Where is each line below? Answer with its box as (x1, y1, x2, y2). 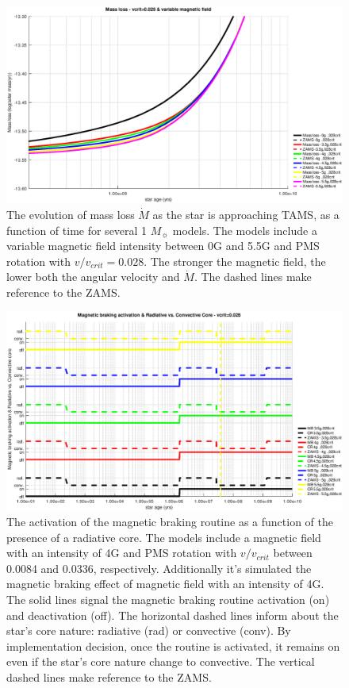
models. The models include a (172, 221, 317, 238)
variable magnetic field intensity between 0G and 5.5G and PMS (6, 237, 320, 254)
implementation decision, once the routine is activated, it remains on (6, 637, 340, 654)
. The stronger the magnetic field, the (144, 252, 326, 269)
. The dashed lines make (194, 268, 312, 285)
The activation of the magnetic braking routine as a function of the (6, 513, 334, 530)
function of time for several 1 (6, 221, 148, 238)
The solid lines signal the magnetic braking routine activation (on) (6, 591, 330, 608)
